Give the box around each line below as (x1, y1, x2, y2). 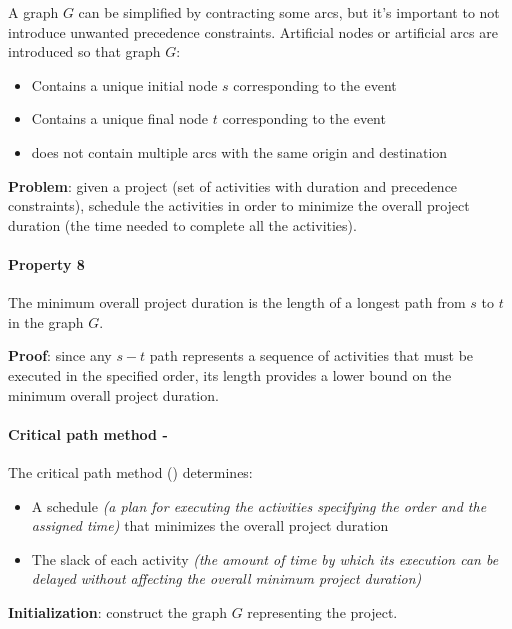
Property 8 (8, 253, 85, 274)
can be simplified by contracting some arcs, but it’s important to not (78, 2, 500, 22)
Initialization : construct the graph (8, 601, 227, 622)
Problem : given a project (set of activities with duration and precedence (8, 175, 458, 196)
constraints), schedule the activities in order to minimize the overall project (8, 195, 470, 216)
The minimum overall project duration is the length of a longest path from (8, 292, 466, 313)
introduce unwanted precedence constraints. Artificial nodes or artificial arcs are (8, 21, 498, 42)
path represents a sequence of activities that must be (149, 345, 474, 366)
